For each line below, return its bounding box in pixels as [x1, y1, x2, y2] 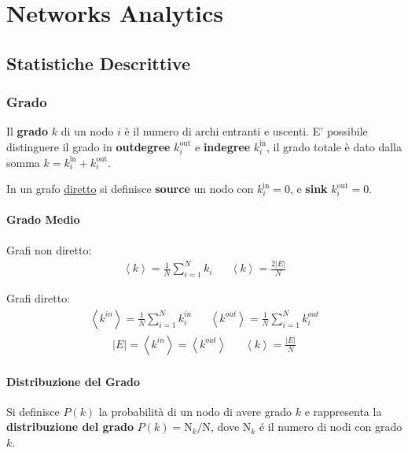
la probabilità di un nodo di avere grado [98, 403, 292, 419]
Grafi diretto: [6, 290, 71, 306]
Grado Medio [6, 211, 80, 228]
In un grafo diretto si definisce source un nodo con [6, 180, 254, 197]
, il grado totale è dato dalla [266, 138, 402, 154]
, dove [211, 418, 240, 435]
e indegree [195, 138, 251, 154]
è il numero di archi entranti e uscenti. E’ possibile [124, 123, 368, 139]
